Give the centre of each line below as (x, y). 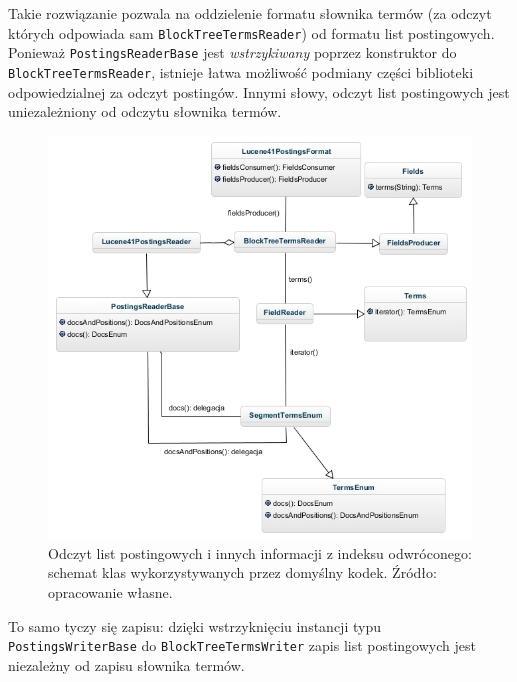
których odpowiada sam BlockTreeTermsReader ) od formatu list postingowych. (251, 32)
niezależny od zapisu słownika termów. (126, 664)
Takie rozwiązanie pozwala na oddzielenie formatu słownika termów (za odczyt (250, 13)
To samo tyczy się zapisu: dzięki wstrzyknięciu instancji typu (194, 625)
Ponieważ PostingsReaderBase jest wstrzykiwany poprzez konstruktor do (232, 52)
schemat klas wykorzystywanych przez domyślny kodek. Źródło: (242, 572)
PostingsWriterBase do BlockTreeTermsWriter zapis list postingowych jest (242, 645)
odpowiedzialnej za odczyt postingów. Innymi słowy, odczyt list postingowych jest (259, 91)
